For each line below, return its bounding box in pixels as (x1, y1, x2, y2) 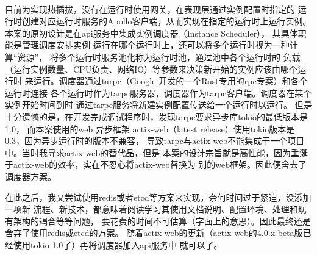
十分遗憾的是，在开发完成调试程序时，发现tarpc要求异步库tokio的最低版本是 (5, 110, 308, 123)
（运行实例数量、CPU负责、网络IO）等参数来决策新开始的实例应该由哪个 (5, 62, 298, 75)
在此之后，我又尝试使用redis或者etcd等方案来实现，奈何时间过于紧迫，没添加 (5, 190, 312, 203)
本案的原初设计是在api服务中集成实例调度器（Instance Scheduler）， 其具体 (5, 26, 298, 39)
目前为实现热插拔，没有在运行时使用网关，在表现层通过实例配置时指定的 (5, 2, 295, 15)
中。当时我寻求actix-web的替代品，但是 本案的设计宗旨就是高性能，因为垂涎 (5, 146, 308, 159)
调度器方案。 (5, 170, 56, 182)
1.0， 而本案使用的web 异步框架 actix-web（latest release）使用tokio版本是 (5, 122, 295, 135)
